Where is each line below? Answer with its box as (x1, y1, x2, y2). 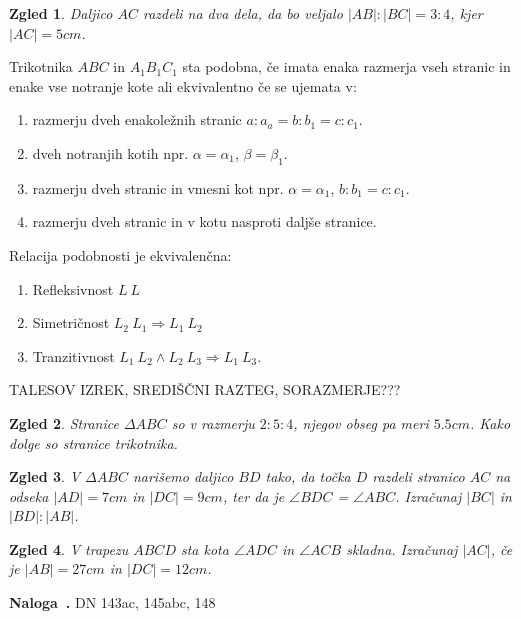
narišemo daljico (132, 466, 234, 487)
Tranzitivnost (32, 345, 115, 366)
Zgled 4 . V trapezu (9, 538, 129, 559)
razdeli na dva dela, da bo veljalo (142, 3, 343, 23)
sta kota (180, 538, 229, 559)
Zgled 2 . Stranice (9, 412, 119, 433)
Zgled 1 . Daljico (9, 3, 113, 23)
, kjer (450, 3, 483, 23)
